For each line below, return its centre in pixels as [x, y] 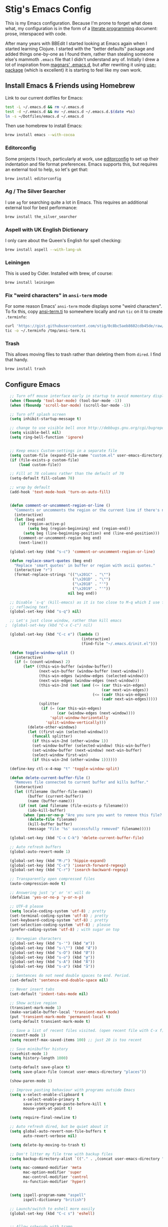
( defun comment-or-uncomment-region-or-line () [60, 505]
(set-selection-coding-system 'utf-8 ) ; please [60, 925]
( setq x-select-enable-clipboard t [47, 1094]
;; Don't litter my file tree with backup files [61, 1154]
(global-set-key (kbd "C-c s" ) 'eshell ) [52, 1213]
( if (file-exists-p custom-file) [44, 460]
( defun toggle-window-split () [42, 653]
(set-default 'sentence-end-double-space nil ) [59, 980]
